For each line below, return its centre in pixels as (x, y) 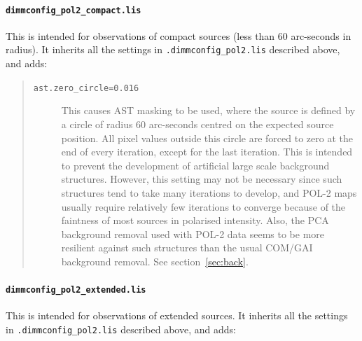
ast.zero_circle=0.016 (86, 88)
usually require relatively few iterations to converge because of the (203, 206)
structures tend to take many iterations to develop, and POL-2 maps (209, 192)
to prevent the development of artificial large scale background (195, 165)
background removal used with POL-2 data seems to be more (193, 234)
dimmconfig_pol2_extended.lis (76, 290)
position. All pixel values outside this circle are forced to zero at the (207, 138)
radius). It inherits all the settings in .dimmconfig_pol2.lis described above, (173, 49)
